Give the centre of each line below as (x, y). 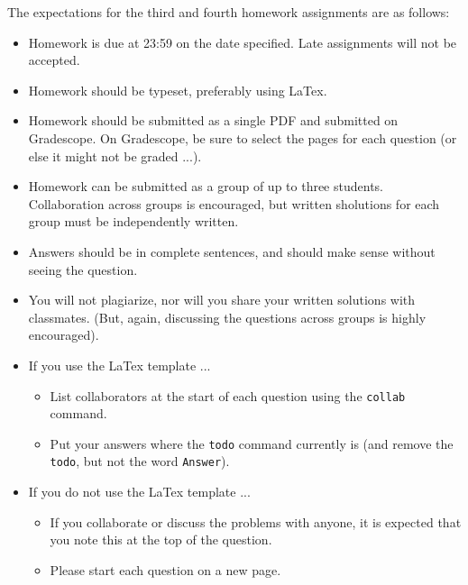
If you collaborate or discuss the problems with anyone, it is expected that (256, 521)
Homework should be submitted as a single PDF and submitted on (213, 120)
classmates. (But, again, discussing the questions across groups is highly (227, 317)
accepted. (54, 60)
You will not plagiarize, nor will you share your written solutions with (222, 300)
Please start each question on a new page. (165, 569)
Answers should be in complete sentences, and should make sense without (232, 251)
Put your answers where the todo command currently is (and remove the (252, 443)
